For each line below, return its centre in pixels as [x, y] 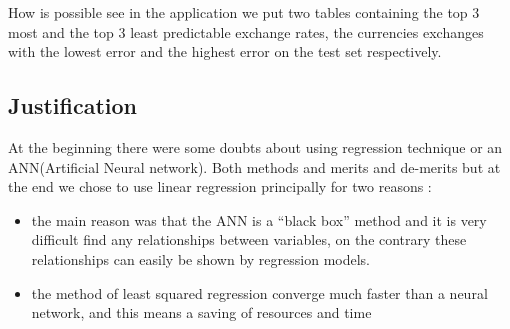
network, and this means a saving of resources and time [201, 312]
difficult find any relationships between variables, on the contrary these [249, 239]
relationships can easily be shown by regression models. [200, 258]
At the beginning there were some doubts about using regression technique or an [255, 146]
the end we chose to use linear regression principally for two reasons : [220, 186]
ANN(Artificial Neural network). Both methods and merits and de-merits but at [254, 166]
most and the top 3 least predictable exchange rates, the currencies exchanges [246, 31]
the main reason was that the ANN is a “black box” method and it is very [259, 219]
